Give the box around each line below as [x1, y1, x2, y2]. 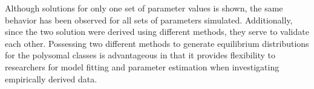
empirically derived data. [5, 72, 97, 85]
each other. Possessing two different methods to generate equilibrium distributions [5, 37, 309, 49]
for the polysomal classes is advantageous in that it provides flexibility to [5, 49, 276, 61]
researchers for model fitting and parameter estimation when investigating [5, 60, 280, 73]
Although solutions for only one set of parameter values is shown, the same [5, 2, 283, 14]
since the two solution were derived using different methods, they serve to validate [5, 25, 309, 38]
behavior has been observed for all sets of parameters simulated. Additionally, [5, 13, 293, 26]
